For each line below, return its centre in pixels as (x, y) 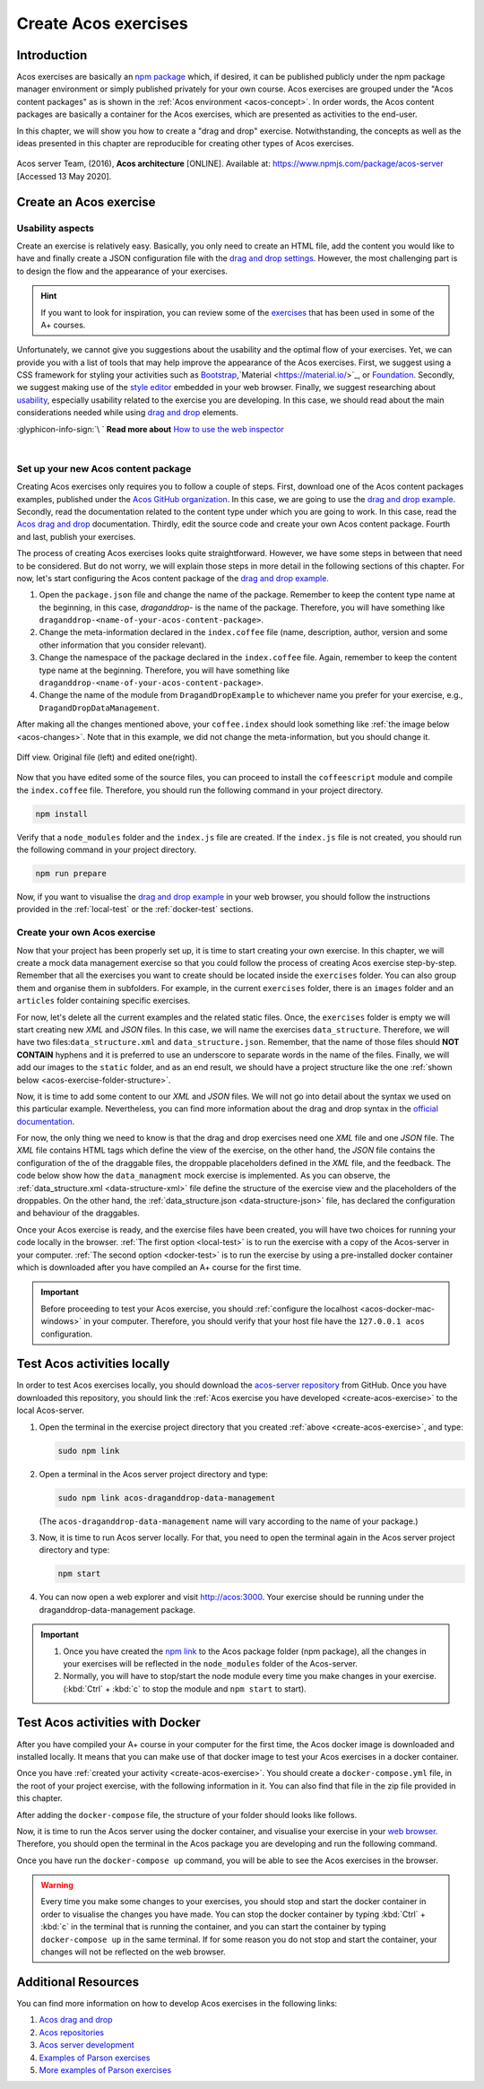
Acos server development (86, 2045)
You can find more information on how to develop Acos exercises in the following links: (177, 2003)
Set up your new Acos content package (104, 468)
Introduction (52, 55)
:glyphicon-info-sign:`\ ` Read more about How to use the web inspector (150, 429)
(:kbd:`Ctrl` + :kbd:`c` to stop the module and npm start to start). (185, 1689)
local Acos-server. (51, 1410)
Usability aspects (55, 228)
